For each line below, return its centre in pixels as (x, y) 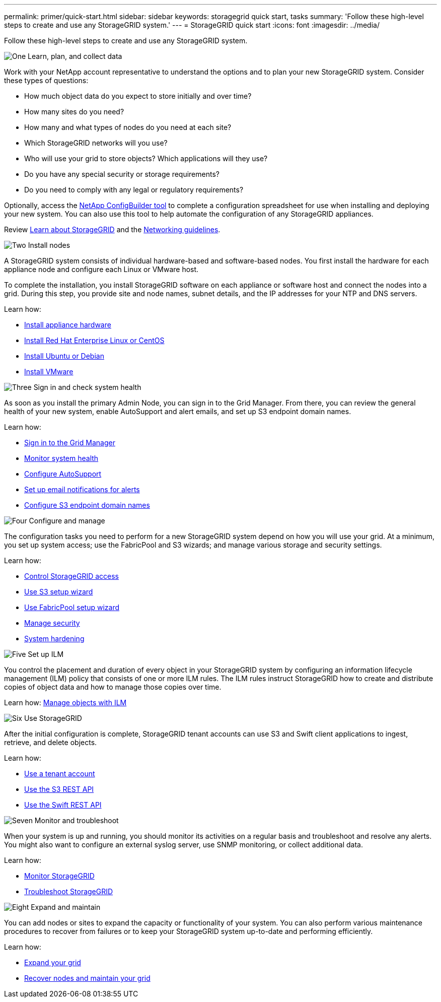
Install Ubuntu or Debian (64, 356)
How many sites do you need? (74, 112)
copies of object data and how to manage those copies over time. (113, 687)
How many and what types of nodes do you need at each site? (128, 127)
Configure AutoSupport (63, 474)
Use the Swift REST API (63, 805)
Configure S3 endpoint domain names (87, 505)
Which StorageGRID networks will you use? (96, 143)
